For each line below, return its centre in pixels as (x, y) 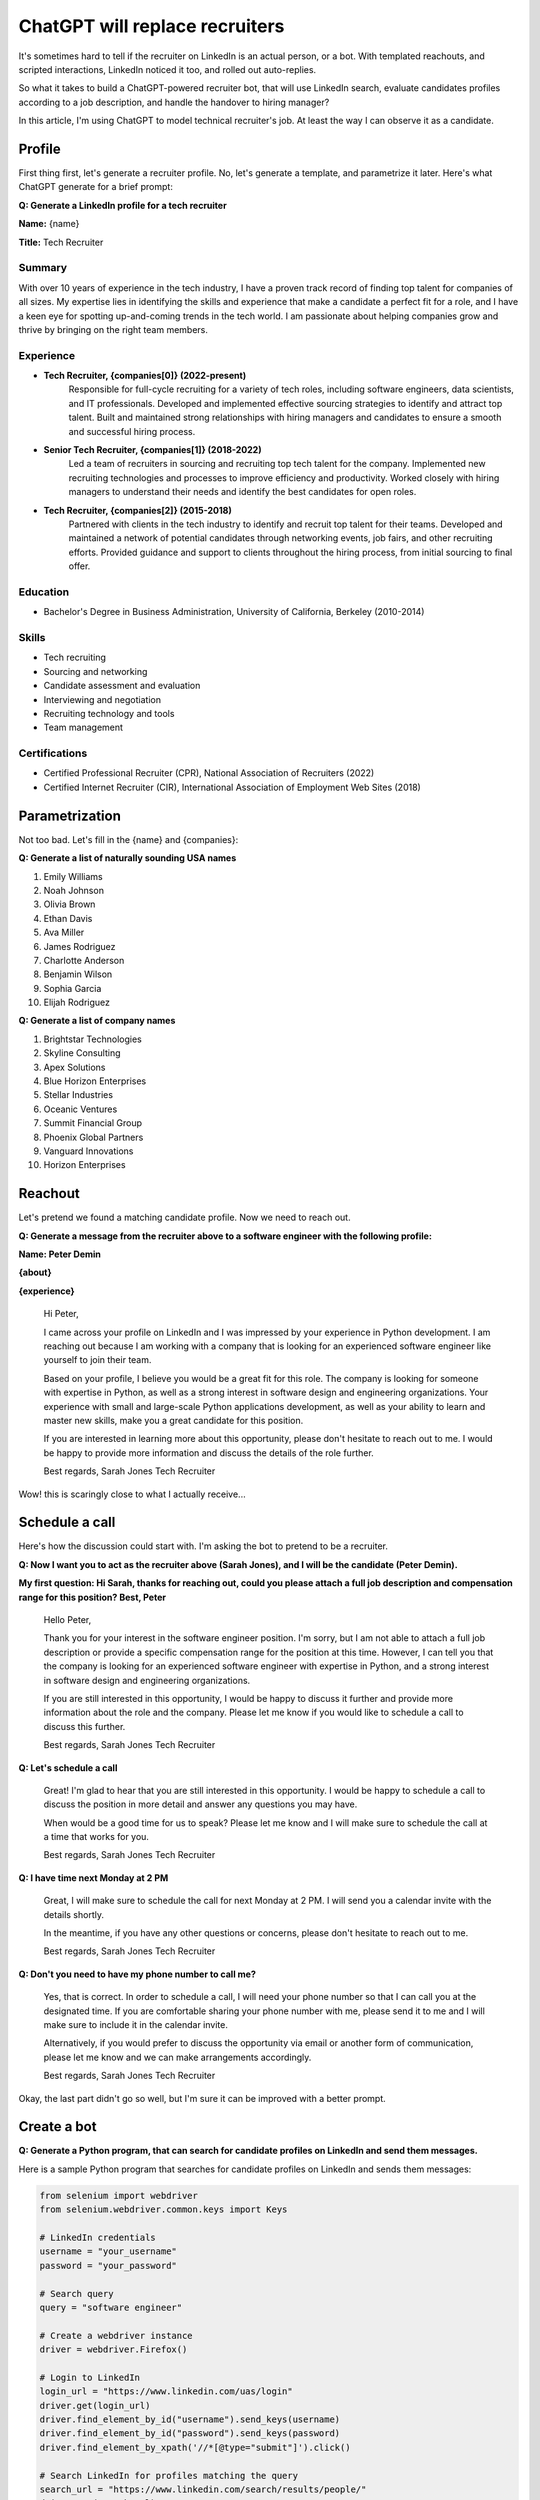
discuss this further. (84, 1726)
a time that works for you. (96, 1837)
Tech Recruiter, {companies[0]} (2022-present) (145, 376)
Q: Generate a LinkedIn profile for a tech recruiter (122, 205)
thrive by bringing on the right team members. (113, 329)
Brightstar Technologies (92, 1039)
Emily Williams (73, 876)
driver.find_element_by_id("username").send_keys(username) (190, 2419)
